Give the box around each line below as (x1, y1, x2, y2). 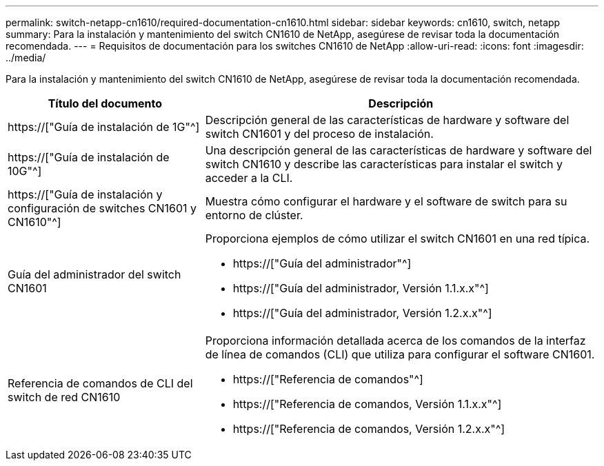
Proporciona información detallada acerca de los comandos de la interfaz (205, 334, 586, 347)
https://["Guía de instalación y (8, 188, 163, 201)
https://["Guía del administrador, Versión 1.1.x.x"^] (232, 281, 489, 295)
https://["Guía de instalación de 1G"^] (8, 120, 200, 134)
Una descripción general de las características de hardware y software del (205, 143, 592, 157)
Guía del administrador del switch (8, 267, 181, 281)
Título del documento (48, 97, 163, 110)
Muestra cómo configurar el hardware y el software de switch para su (205, 194, 567, 208)
